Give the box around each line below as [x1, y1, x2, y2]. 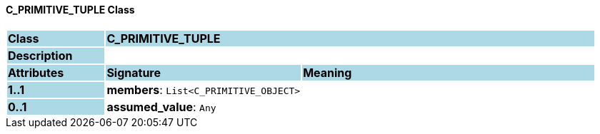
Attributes [8, 65, 64, 80]
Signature [106, 65, 161, 80]
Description [8, 48, 73, 63]
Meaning [303, 65, 352, 80]
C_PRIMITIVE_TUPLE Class [6, 4, 135, 16]
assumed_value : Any [106, 99, 216, 114]
